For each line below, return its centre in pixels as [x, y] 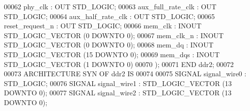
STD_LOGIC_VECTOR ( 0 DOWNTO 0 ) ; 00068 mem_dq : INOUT [109, 45]
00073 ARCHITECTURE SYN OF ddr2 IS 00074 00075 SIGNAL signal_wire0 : [125, 74]
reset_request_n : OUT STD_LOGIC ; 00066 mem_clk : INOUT [103, 26]
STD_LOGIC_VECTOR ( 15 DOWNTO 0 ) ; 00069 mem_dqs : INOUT [112, 54]
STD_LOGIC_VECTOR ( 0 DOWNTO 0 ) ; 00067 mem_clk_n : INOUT [114, 35]
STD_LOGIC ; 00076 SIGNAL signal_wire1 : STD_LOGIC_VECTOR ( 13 [118, 83]
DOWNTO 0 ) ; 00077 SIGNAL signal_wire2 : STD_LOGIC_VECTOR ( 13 [118, 93]
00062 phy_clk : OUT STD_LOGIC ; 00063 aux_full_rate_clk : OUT [110, 6]
